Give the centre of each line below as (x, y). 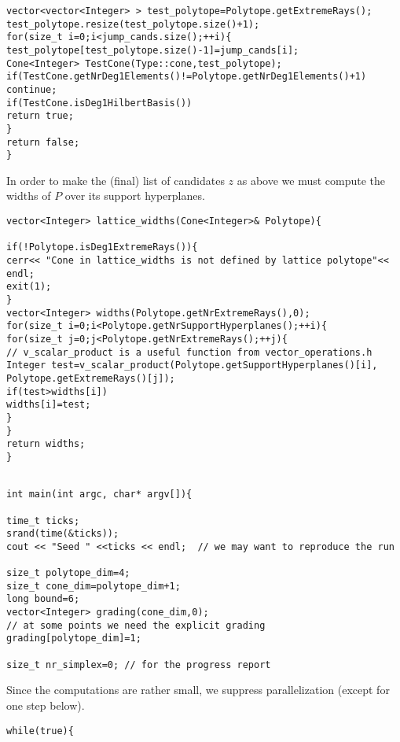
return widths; (46, 444)
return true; (40, 116)
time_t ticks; (43, 521)
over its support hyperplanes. (135, 196)
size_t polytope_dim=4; (68, 573)
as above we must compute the (311, 180)
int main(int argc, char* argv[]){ (99, 495)
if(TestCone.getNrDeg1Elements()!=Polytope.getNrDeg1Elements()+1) (187, 77)
